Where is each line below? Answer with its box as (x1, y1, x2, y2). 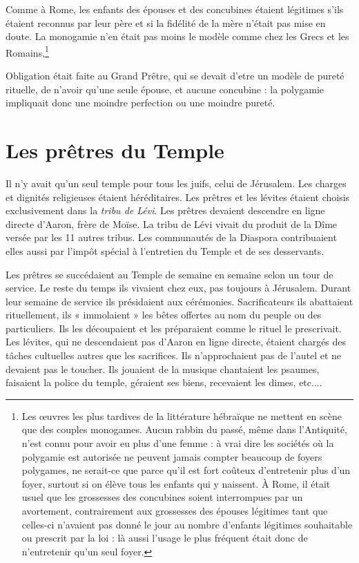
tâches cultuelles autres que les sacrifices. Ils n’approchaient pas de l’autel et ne (6, 348, 342, 363)
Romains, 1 (6, 43, 49, 59)
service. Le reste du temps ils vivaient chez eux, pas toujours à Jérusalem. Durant (6, 280, 351, 295)
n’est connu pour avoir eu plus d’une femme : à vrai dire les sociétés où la (21, 436, 334, 450)
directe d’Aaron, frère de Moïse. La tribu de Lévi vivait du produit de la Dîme (6, 216, 338, 231)
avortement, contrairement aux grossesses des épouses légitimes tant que (21, 504, 328, 517)
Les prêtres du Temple (6, 136, 224, 164)
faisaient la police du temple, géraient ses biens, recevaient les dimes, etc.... (6, 375, 322, 390)
